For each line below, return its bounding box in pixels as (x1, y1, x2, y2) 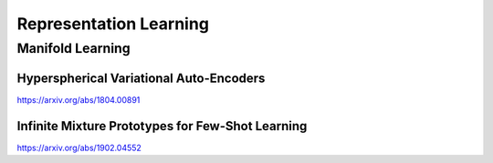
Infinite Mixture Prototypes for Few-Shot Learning (16, 118, 308, 134)
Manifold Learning (16, 40, 131, 56)
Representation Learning (16, 14, 210, 34)
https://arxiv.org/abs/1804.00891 (16, 94, 141, 105)
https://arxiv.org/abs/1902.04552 (16, 142, 142, 153)
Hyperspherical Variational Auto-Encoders (16, 70, 266, 86)
